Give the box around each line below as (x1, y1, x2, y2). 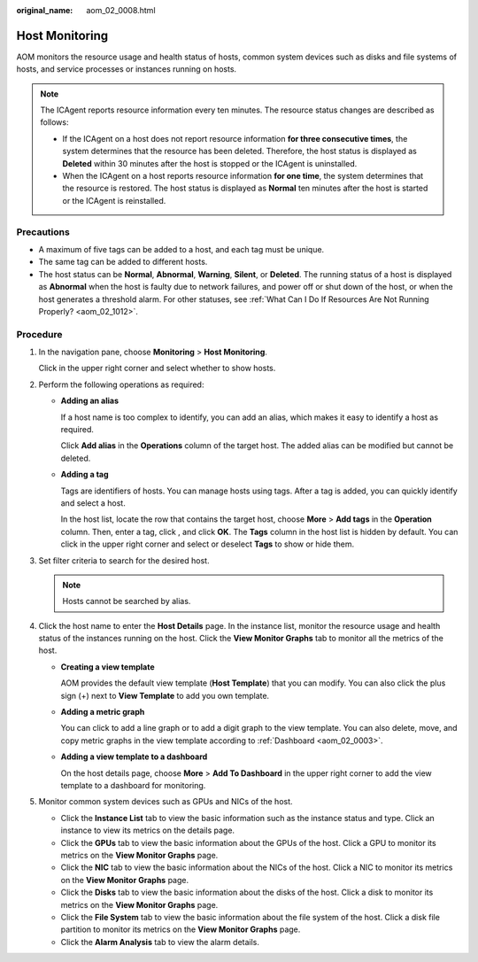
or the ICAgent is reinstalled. (62, 195, 166, 206)
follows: (40, 117, 69, 128)
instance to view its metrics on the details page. (60, 825, 235, 836)
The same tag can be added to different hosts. (38, 257, 208, 268)
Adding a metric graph (60, 707, 145, 718)
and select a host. (60, 497, 126, 508)
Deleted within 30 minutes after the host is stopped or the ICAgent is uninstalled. (62, 158, 358, 168)
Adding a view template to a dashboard (60, 751, 208, 762)
